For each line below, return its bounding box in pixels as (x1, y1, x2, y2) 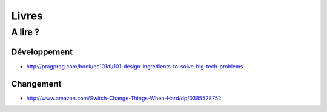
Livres (11, 9, 44, 22)
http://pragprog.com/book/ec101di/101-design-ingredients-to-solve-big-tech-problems (26, 62, 243, 70)
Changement (11, 79, 62, 89)
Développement (11, 47, 73, 57)
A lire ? (11, 27, 39, 38)
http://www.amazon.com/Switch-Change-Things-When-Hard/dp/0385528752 (26, 94, 222, 102)
